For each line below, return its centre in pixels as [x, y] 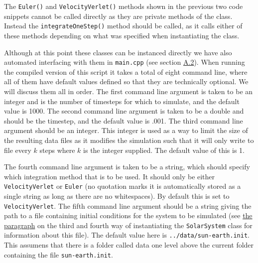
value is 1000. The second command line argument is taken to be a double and [124, 111]
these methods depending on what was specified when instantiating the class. [122, 35]
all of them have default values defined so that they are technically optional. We [126, 81]
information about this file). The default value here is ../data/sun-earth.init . [127, 235]
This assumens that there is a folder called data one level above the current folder [129, 245]
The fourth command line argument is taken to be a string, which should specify [127, 167]
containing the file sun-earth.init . [59, 254]
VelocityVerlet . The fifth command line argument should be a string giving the [128, 205]
